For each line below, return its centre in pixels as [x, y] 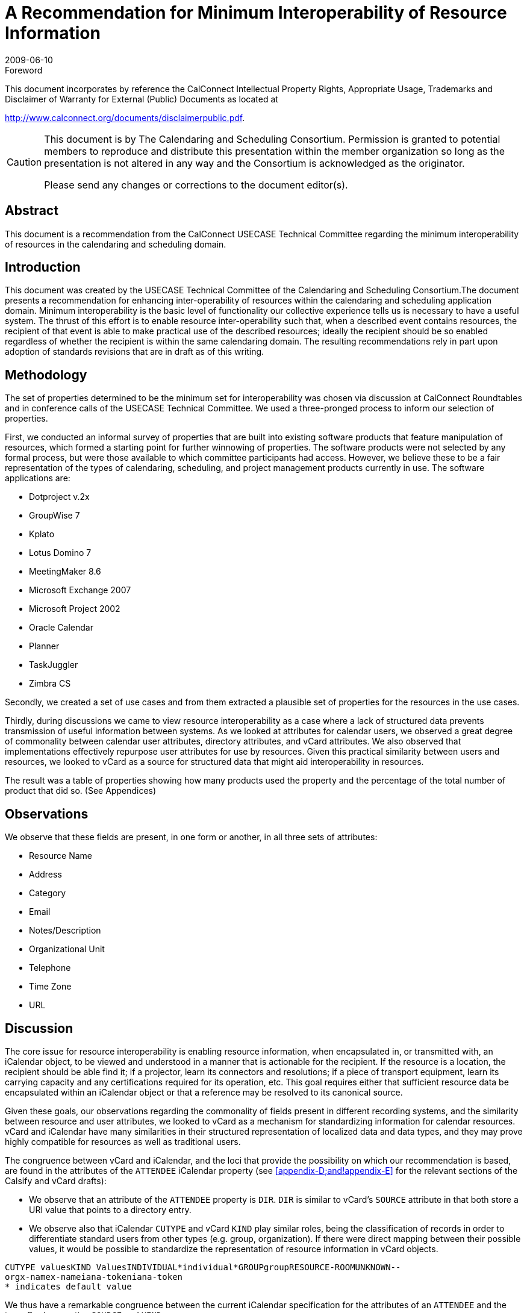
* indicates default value [68, 1286]
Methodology [46, 375]
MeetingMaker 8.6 [65, 572]
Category [48, 893]
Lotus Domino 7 [60, 553]
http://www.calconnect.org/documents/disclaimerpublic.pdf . [125, 117]
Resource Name [61, 856]
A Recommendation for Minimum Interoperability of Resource [256, 13]
